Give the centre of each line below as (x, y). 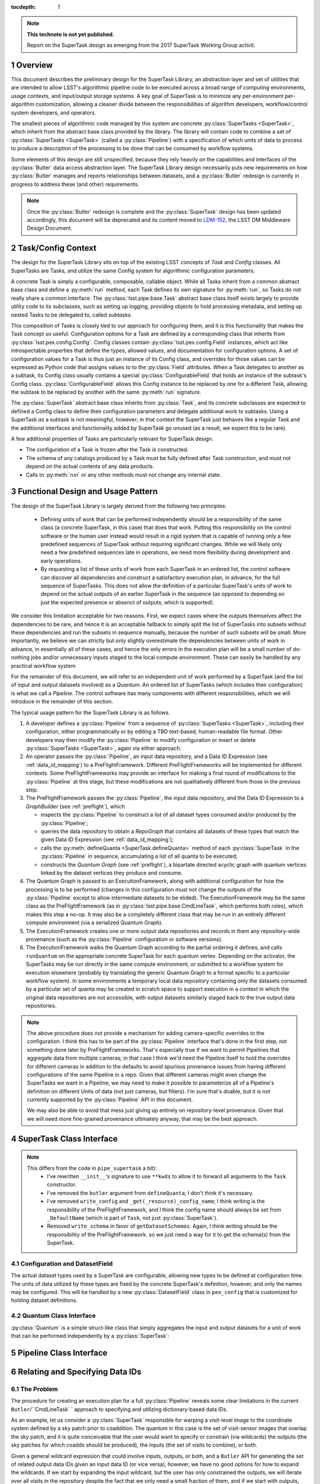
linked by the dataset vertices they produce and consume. (112, 873)
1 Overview (32, 65)
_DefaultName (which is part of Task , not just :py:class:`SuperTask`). (132, 1218)
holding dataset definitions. (44, 1301)
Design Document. (49, 228)
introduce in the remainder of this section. (62, 702)
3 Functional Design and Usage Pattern (84, 492)
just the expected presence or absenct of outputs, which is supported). (127, 602)
